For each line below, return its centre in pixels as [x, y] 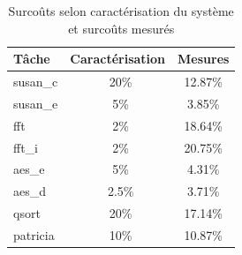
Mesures [204, 59]
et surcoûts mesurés [121, 28]
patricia [34, 234]
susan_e [36, 103]
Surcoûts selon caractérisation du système [121, 11]
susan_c [36, 82]
